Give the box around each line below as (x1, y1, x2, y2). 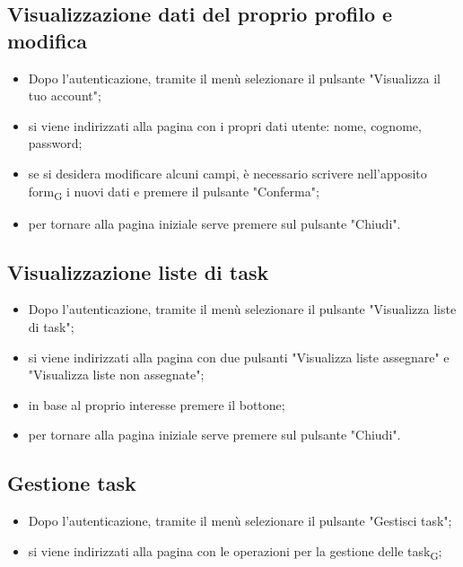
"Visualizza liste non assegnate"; (28, 365, 205, 384)
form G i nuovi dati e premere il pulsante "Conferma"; (28, 181, 319, 203)
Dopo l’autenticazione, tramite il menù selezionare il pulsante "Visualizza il (28, 68, 441, 87)
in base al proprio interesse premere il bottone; (28, 395, 285, 414)
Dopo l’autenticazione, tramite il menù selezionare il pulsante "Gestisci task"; (28, 511, 452, 530)
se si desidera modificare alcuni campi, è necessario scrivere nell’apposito (28, 163, 427, 182)
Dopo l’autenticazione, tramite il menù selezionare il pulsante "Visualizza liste (28, 300, 457, 318)
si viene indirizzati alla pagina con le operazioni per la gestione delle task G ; (28, 541, 442, 563)
